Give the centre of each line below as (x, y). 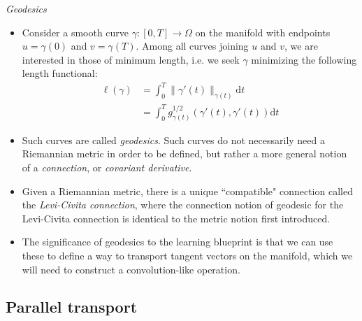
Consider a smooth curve (75, 32)
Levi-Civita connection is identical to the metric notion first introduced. (176, 218)
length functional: (60, 73)
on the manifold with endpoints (263, 32)
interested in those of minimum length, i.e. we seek (131, 59)
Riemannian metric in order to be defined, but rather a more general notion (184, 154)
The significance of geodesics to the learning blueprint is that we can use (178, 242)
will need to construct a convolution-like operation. (131, 269)
